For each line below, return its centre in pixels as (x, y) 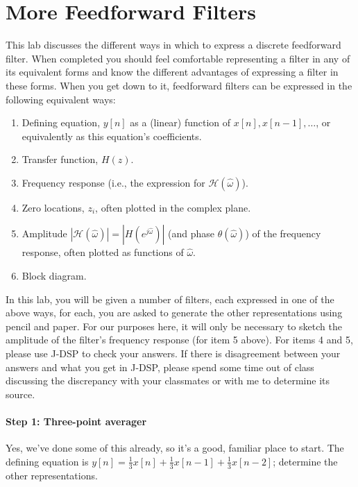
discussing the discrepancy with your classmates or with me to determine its (168, 381)
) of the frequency (283, 233)
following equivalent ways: (61, 99)
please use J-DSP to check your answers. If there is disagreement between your (173, 353)
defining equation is (47, 461)
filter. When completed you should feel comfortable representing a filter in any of (178, 58)
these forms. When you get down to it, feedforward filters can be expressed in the (179, 85)
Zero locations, (53, 207)
